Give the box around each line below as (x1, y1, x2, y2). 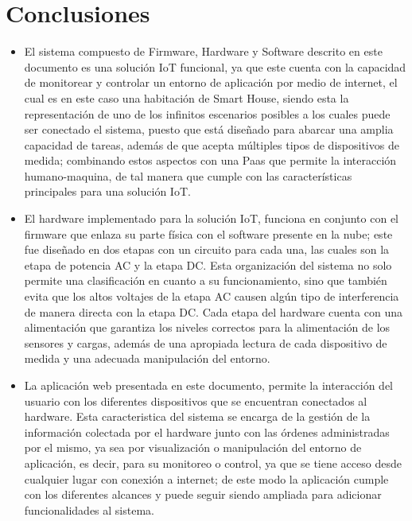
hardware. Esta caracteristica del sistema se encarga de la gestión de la (24, 408, 371, 425)
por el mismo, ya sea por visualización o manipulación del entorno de (24, 439, 362, 456)
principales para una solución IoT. (24, 183, 191, 200)
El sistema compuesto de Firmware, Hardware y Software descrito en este (24, 43, 383, 60)
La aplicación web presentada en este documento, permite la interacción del (24, 377, 393, 393)
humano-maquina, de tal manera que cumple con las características (24, 167, 352, 184)
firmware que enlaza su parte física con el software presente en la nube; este (24, 225, 393, 242)
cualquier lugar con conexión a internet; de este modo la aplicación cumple (24, 470, 389, 487)
